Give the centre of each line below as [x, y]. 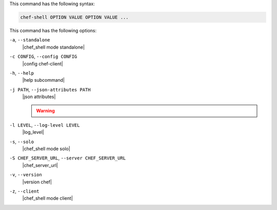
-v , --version [26, 175]
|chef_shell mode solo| [46, 149]
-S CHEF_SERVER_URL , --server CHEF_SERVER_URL [67, 158]
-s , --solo [22, 142]
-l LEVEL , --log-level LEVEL [45, 125]
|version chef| [37, 182]
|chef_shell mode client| [47, 198]
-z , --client [24, 191]
